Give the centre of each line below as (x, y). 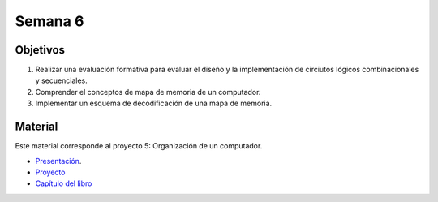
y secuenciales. (62, 80)
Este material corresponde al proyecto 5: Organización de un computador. (139, 146)
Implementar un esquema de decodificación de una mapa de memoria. (154, 103)
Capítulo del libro (64, 183)
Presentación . (58, 161)
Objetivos (40, 50)
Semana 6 (49, 21)
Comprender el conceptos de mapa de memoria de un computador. (148, 92)
